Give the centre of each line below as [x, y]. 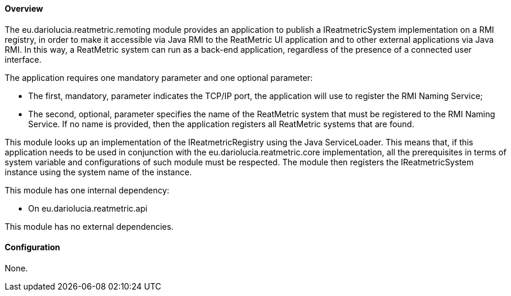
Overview [24, 8]
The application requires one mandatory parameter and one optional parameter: [159, 77]
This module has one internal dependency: [87, 190]
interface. [23, 59]
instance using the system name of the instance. [98, 172]
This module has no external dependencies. [89, 226]
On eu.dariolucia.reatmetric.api [88, 208]
